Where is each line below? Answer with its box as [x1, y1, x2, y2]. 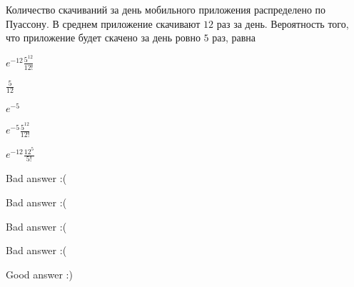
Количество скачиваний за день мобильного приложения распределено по [6, 2, 326, 16]
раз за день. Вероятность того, [216, 16, 349, 31]
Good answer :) [6, 266, 73, 281]
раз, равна [212, 30, 256, 45]
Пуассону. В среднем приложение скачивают [6, 16, 201, 31]
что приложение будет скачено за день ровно [6, 30, 201, 45]
